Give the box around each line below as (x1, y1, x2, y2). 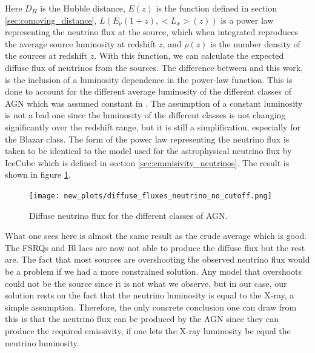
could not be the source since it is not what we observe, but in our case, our (5, 277, 287, 289)
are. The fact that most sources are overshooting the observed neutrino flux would (5, 253, 310, 266)
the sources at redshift (5, 49, 88, 62)
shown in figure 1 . (5, 168, 71, 181)
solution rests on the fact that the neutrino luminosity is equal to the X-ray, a (5, 289, 294, 301)
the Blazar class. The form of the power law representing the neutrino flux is (5, 132, 290, 145)
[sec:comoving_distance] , (5, 13, 97, 26)
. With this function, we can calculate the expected (94, 49, 284, 62)
